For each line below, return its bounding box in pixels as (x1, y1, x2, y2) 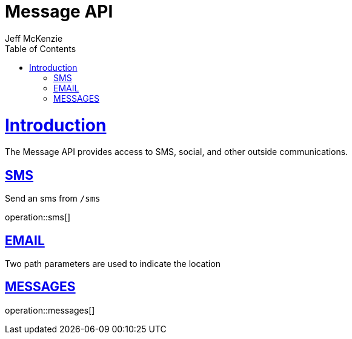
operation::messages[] (5, 304, 95, 315)
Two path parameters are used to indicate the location (5, 258, 221, 269)
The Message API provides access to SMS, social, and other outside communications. (5, 146, 348, 157)
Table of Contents (5, 43, 76, 54)
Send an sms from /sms (5, 193, 101, 204)
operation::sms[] (5, 212, 71, 223)
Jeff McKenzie (5, 33, 63, 44)
